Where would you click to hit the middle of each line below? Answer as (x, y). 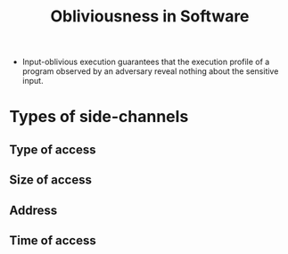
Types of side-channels (99, 117)
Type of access (53, 149)
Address (33, 210)
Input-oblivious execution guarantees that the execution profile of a (146, 62)
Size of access (50, 180)
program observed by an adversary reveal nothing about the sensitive (150, 71)
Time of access (53, 240)
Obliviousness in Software (150, 16)
